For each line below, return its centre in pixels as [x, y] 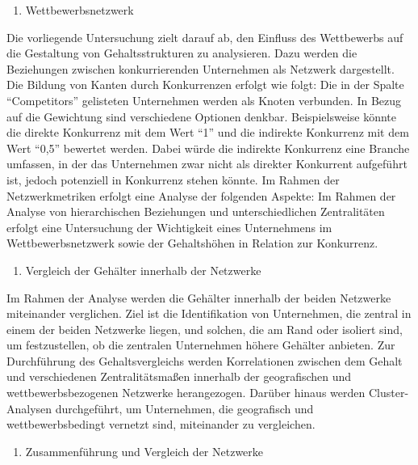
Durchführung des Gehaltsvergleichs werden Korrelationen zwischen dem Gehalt [205, 360]
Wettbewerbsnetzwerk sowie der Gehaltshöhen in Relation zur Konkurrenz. [192, 243]
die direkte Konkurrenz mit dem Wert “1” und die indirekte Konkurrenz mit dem [208, 132]
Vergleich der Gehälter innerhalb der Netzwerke [143, 270]
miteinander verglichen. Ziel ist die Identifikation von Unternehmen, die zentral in [209, 313]
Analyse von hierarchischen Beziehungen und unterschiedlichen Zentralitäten [196, 211]
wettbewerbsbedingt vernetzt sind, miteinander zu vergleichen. [161, 424]
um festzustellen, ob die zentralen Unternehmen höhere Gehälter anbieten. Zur [201, 345]
